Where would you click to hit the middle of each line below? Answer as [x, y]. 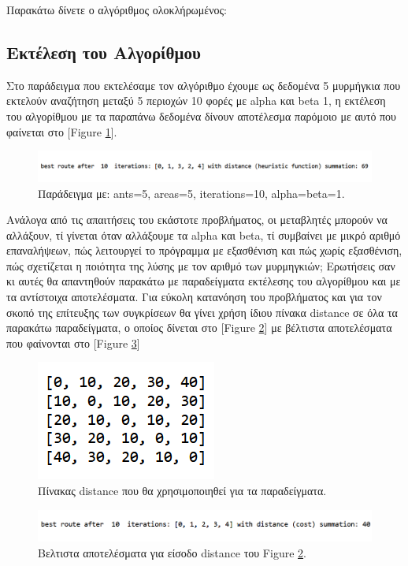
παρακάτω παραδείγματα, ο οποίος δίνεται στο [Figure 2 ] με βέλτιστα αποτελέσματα [199, 328]
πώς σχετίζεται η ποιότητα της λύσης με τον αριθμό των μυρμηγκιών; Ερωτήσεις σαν [201, 265]
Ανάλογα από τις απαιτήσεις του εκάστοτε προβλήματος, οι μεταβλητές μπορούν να [197, 220]
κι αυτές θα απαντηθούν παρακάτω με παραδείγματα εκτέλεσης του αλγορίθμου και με [204, 281]
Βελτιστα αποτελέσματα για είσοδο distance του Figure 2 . [172, 553]
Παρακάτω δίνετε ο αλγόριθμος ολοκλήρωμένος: [117, 9]
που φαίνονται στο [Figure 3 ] [73, 343]
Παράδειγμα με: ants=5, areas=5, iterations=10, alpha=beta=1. [191, 193]
